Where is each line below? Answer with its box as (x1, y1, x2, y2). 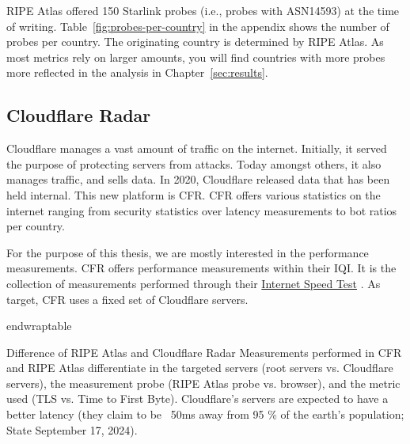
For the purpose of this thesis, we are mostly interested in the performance (6, 244, 369, 260)
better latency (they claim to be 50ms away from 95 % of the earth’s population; (6, 406, 404, 423)
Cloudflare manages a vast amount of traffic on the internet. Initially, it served (6, 140, 387, 157)
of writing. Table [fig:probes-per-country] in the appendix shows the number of (6, 17, 389, 34)
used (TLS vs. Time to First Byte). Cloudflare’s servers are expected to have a (6, 390, 389, 407)
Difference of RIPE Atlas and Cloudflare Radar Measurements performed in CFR (6, 343, 402, 360)
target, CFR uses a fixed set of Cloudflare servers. (6, 290, 249, 307)
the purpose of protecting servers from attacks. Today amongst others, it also (6, 155, 382, 172)
